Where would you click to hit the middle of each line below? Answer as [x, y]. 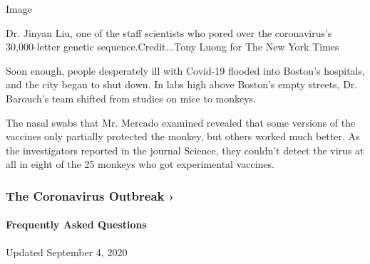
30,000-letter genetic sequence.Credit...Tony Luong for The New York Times [173, 47]
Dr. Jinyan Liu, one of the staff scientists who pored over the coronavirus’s [169, 32]
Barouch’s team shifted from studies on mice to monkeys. [131, 98]
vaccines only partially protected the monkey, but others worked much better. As [183, 136]
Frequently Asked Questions [76, 225]
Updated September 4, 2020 [67, 252]
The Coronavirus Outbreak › [90, 195]
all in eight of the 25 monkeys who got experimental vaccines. [140, 164]
